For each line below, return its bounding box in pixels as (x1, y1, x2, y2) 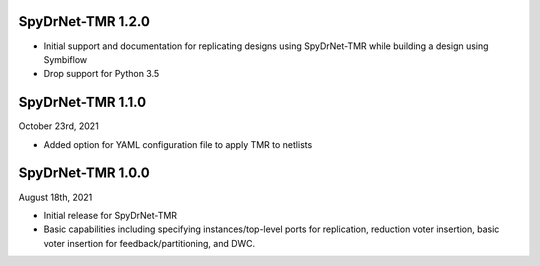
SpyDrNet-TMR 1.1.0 (18, 94, 147, 111)
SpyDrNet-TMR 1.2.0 (18, 13, 150, 30)
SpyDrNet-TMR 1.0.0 (18, 165, 150, 182)
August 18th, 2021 (18, 191, 93, 203)
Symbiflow (43, 53, 88, 65)
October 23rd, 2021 (18, 120, 99, 132)
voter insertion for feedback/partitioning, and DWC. (43, 237, 256, 249)
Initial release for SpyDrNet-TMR (43, 209, 178, 221)
